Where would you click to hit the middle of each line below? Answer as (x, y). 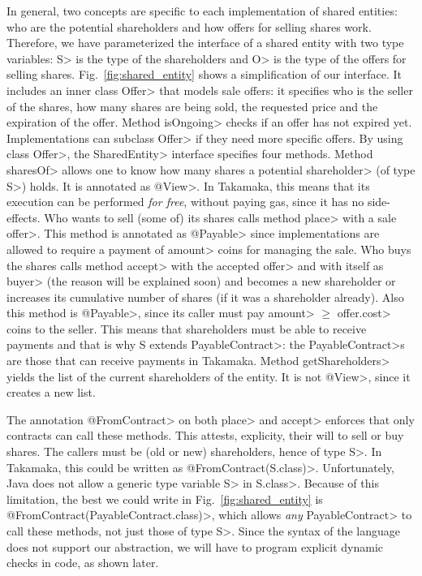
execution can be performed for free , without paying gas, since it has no (185, 202)
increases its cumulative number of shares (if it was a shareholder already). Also (205, 297)
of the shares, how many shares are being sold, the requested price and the (192, 106)
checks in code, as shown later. (83, 563)
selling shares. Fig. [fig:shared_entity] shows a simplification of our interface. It (205, 74)
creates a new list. (51, 392)
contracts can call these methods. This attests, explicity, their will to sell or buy (205, 435)
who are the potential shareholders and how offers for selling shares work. (189, 26)
